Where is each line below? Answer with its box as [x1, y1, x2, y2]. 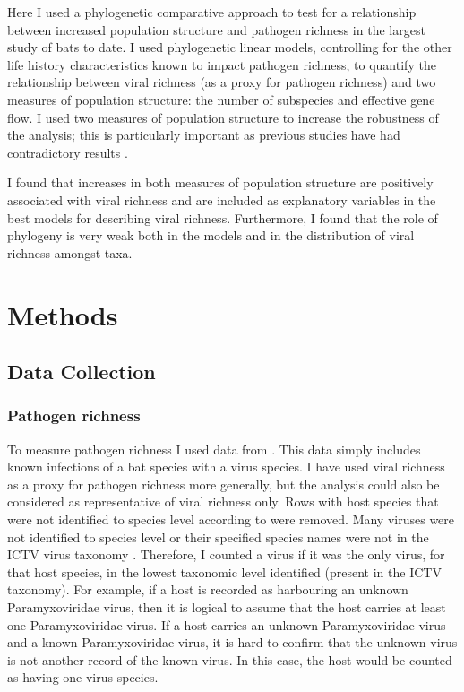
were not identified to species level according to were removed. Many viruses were [7, 510, 455, 529]
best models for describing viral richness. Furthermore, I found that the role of [7, 208, 438, 227]
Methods [7, 296, 118, 333]
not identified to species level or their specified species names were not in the [7, 527, 429, 546]
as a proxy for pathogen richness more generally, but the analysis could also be [7, 474, 440, 493]
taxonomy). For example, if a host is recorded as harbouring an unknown [7, 580, 408, 599]
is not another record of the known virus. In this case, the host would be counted [7, 650, 452, 669]
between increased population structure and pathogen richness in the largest [7, 20, 425, 39]
